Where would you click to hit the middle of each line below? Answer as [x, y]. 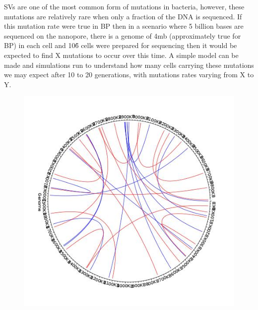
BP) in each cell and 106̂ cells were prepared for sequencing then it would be [121, 45]
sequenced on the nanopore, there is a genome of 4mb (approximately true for [123, 35]
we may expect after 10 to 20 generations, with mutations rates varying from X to [129, 75]
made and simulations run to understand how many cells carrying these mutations [129, 65]
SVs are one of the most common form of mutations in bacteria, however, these [124, 6]
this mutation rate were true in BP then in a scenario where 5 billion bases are [124, 26]
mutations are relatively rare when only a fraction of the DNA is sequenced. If [123, 16]
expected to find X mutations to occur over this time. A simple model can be [121, 55]
